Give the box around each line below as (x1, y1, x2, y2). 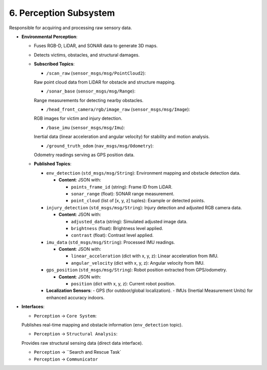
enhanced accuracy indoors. (46, 294, 105, 300)
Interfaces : (21, 304, 44, 310)
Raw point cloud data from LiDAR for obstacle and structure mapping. (34, 79, 176, 85)
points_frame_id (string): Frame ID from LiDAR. (71, 184, 173, 190)
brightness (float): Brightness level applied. (71, 225, 163, 231)
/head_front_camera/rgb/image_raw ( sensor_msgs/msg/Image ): (46, 106, 190, 112)
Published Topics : (34, 161, 72, 167)
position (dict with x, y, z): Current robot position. (71, 281, 176, 287)
